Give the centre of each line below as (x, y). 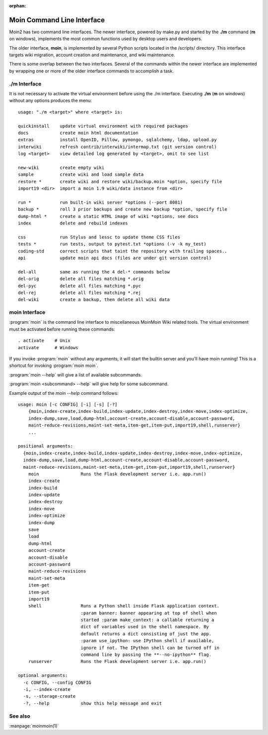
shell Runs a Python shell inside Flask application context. (124, 606)
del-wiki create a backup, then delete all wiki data (94, 300)
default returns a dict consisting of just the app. (146, 634)
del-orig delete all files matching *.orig (81, 279)
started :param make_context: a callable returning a (147, 620)
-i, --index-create (47, 690)
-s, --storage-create (49, 696)
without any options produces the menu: (50, 101)
